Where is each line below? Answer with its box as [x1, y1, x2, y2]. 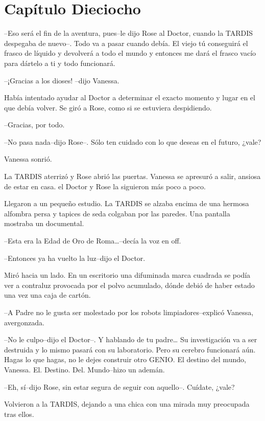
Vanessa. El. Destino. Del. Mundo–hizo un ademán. [4, 364, 165, 374]
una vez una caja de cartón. [4, 290, 91, 300]
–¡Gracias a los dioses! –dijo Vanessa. [4, 75, 119, 85]
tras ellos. [4, 408, 34, 419]
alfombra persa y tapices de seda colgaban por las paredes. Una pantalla [4, 208, 230, 218]
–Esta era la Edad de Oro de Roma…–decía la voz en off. [4, 235, 181, 246]
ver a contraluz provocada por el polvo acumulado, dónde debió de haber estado [4, 279, 255, 290]
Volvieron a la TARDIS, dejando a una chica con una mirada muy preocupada [4, 398, 250, 409]
